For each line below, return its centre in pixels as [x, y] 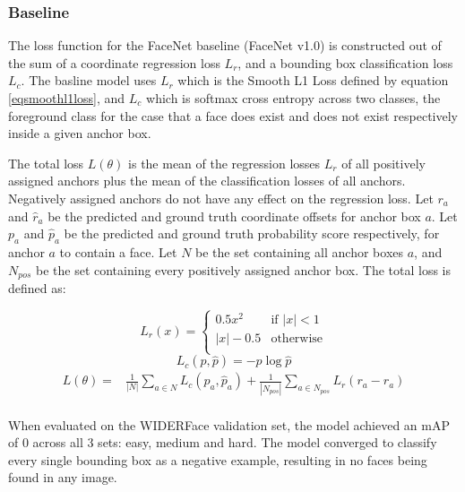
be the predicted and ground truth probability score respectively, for [252, 233]
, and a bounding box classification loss [345, 62]
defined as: [37, 288]
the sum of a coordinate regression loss [114, 62]
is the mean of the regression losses [224, 163]
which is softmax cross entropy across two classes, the [293, 98]
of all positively [383, 163]
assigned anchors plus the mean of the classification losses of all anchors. [207, 181]
